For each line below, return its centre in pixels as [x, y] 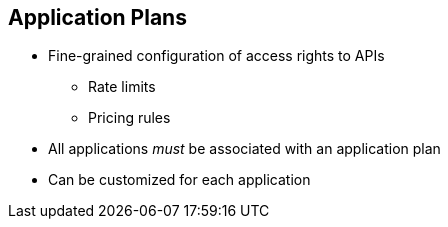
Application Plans [97, 17]
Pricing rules [129, 118]
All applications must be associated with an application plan [244, 149]
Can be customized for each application [179, 180]
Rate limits [122, 87]
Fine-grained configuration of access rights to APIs [216, 56]
